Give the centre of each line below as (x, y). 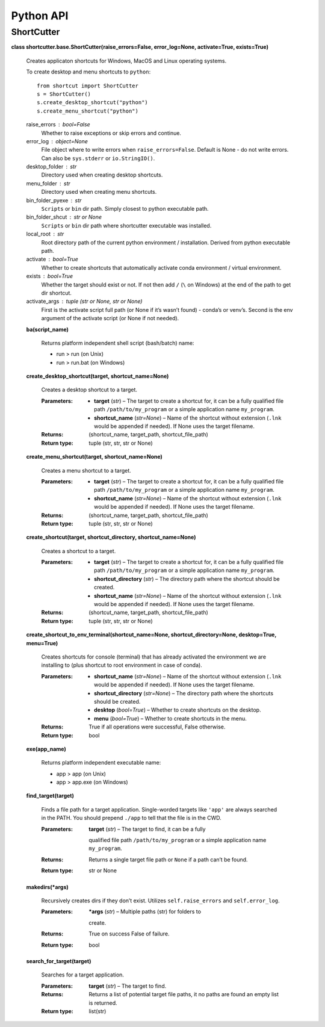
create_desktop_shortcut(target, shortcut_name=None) (97, 376)
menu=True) (42, 643)
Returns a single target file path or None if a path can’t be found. (168, 859)
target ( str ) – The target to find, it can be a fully (147, 829)
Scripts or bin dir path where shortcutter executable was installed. (126, 225)
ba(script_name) (48, 329)
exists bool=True (50, 276)
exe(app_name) (46, 749)
